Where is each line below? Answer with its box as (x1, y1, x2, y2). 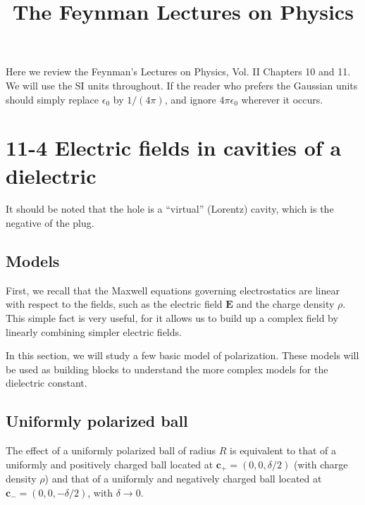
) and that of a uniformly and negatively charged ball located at (44, 471, 322, 486)
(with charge (293, 456, 348, 471)
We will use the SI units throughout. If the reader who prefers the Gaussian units (6, 77, 358, 92)
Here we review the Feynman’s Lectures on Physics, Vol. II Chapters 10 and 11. (6, 64, 351, 79)
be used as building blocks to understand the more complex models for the (6, 361, 328, 376)
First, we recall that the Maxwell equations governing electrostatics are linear (6, 282, 340, 297)
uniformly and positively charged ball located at (6, 456, 214, 471)
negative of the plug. (6, 216, 94, 230)
